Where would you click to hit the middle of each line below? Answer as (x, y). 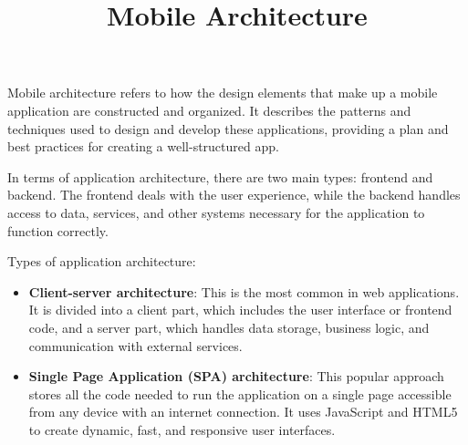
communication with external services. (135, 345)
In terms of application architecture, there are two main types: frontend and (220, 176)
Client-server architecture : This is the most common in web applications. (244, 291)
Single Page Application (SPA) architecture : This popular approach (236, 376)
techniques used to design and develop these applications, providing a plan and (228, 128)
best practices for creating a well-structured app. (143, 146)
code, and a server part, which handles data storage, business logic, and (229, 327)
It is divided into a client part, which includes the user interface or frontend (240, 310)
